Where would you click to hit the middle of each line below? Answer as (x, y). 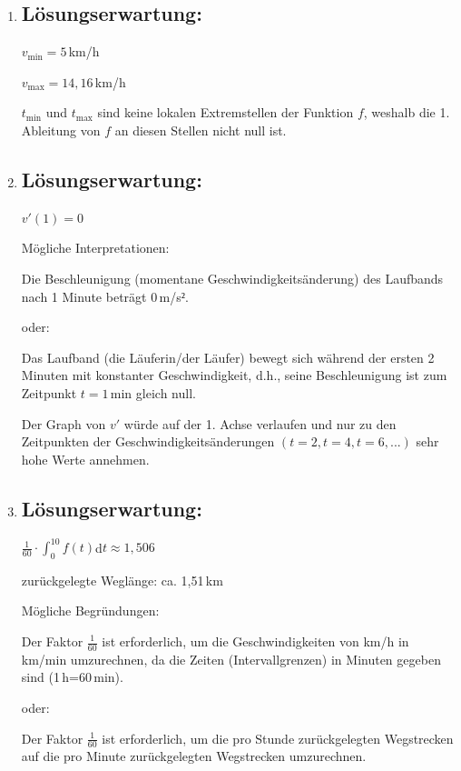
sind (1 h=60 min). (72, 677)
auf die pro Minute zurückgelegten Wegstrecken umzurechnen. (194, 756)
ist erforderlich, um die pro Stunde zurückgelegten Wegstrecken (278, 738)
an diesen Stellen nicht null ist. (201, 130)
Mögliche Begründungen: (90, 611)
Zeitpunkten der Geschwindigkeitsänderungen (148, 441)
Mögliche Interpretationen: (95, 248)
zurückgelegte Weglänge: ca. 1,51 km (122, 580)
